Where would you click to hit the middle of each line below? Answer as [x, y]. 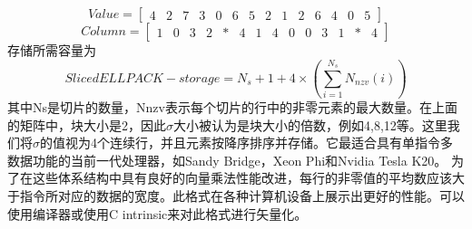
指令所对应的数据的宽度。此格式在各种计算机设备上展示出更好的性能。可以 [242, 196]
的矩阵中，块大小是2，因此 [87, 124]
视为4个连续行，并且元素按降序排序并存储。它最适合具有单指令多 [259, 143]
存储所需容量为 [52, 50]
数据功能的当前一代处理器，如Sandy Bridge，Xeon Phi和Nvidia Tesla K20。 [227, 160]
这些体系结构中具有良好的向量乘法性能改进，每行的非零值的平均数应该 [242, 178]
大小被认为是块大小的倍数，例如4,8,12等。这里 [310, 124]
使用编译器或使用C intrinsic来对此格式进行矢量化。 [157, 213]
